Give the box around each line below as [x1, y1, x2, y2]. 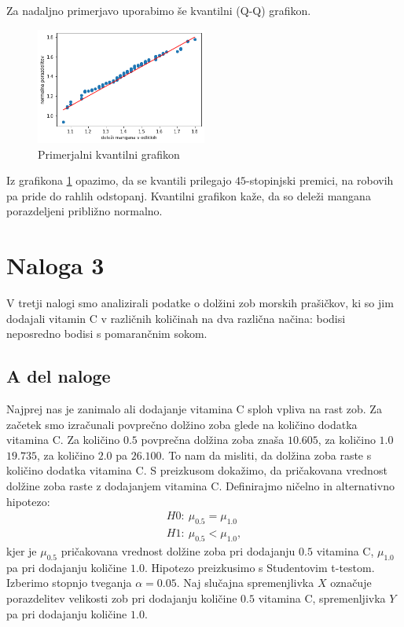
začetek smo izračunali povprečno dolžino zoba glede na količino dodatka [6, 416, 358, 432]
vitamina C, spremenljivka [258, 589, 386, 606]
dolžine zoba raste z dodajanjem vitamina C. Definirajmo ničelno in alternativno [6, 478, 395, 494]
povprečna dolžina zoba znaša [141, 431, 285, 448]
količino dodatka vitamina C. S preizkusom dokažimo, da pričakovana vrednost [6, 462, 387, 478]
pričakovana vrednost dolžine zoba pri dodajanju [61, 542, 296, 559]
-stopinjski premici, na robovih [246, 172, 394, 189]
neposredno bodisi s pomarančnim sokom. [6, 325, 208, 342]
